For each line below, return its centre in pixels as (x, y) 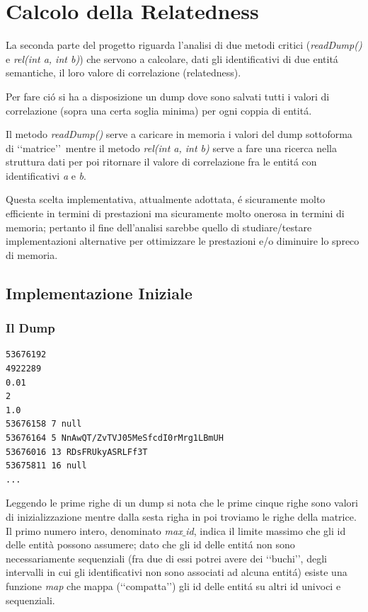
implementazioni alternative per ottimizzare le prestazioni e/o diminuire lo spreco (183, 241)
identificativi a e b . (46, 175)
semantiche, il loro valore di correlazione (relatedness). (123, 73)
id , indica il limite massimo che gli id (266, 530)
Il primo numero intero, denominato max (94, 530)
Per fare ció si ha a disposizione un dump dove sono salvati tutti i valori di (168, 96)
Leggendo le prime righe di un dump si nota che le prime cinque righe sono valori (182, 503)
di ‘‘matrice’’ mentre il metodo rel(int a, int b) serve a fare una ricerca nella (172, 148)
